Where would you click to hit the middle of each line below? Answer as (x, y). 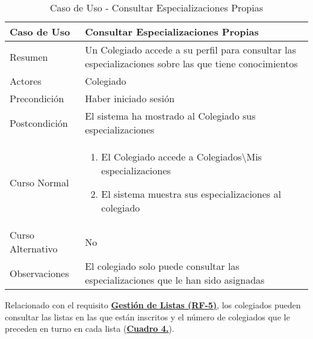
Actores (26, 81)
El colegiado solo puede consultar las (162, 266)
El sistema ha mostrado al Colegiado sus (170, 116)
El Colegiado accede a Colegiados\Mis (181, 157)
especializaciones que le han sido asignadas (175, 280)
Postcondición (39, 123)
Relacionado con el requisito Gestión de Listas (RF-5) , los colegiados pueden (153, 305)
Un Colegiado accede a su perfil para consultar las (191, 50)
